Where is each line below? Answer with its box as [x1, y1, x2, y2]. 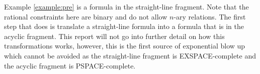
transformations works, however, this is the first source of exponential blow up [4, 40, 245, 51]
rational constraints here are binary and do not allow [4, 11, 167, 21]
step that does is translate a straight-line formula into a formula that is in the [4, 21, 244, 31]
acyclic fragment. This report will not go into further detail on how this [4, 30, 225, 41]
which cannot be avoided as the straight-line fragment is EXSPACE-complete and [4, 50, 256, 60]
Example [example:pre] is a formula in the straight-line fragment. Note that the [4, 1, 249, 11]
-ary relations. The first [174, 11, 246, 21]
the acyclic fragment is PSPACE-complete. [4, 60, 136, 70]
